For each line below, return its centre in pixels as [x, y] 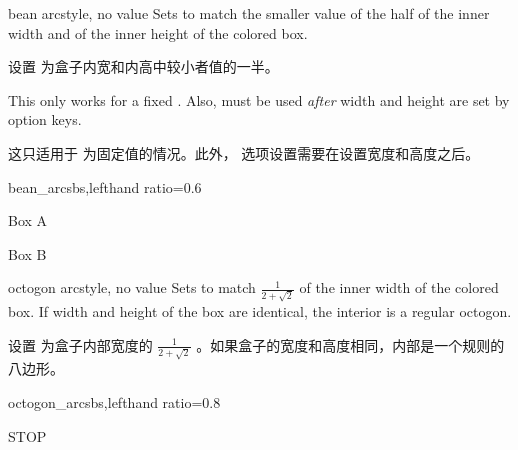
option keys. [45, 119]
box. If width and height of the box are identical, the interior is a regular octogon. [260, 311]
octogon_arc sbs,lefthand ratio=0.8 [114, 401]
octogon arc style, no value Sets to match [132, 287]
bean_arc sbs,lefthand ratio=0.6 [105, 186]
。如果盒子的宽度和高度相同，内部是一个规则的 [350, 344]
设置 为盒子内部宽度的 [80, 344]
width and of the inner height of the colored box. [158, 32]
